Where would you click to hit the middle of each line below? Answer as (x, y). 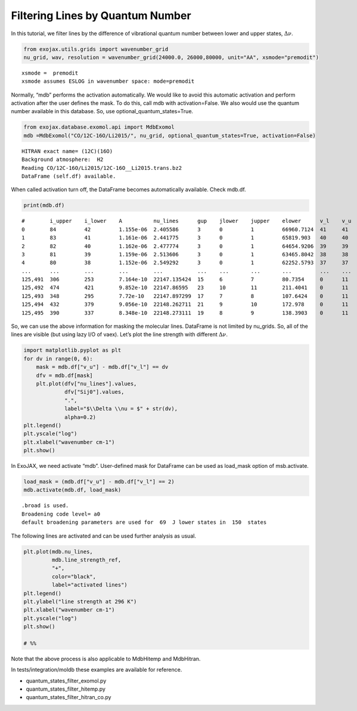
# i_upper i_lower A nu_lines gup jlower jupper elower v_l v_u (187, 221)
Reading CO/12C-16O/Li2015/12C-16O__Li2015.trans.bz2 (102, 168)
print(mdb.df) (44, 205)
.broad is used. (45, 506)
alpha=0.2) (80, 417)
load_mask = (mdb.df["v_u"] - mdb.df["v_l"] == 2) (99, 482)
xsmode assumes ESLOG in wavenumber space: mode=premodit (108, 81)
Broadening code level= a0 (61, 514)
